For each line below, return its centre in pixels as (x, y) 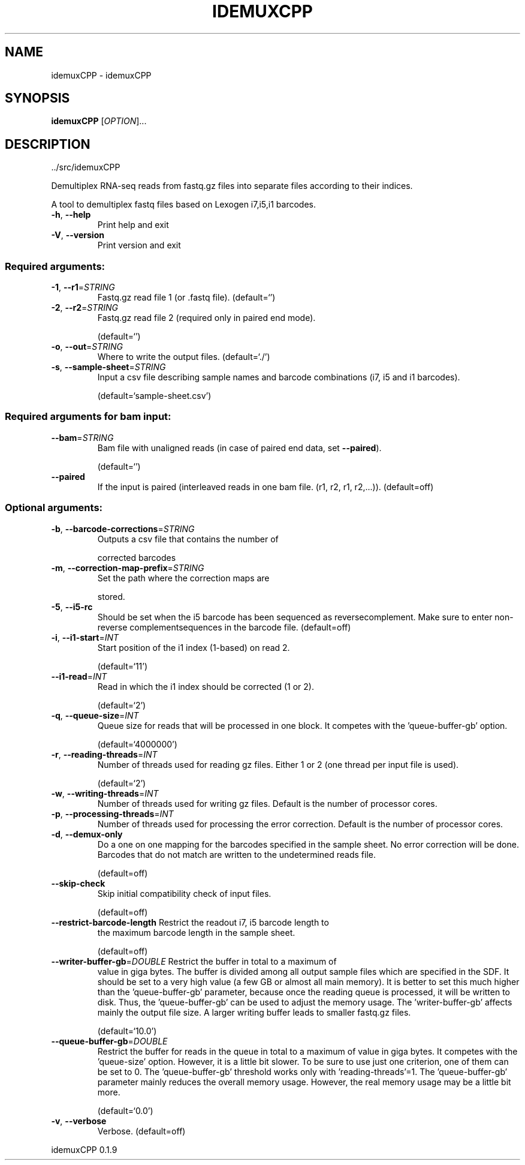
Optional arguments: (54, 508)
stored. (111, 596)
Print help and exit (133, 225)
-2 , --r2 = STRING (85, 308)
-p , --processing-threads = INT (112, 813)
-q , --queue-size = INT (95, 715)
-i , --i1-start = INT (85, 637)
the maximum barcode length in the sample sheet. (196, 932)
